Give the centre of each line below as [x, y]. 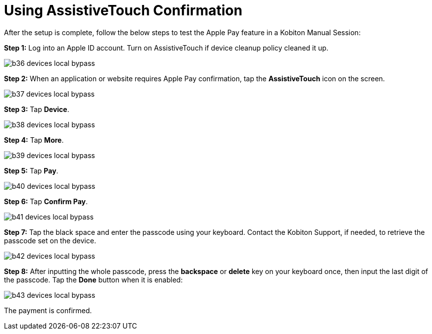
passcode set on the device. [50, 240]
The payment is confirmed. [48, 310]
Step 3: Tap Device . [37, 109]
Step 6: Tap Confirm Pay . [46, 201]
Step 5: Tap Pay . [31, 170]
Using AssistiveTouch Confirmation [123, 10]
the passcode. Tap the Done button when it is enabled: [93, 279]
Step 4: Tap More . [34, 140]
